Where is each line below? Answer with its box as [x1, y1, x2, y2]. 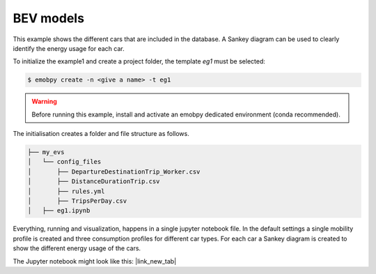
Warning [31, 98, 57, 106]
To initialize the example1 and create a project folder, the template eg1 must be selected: [13, 57, 266, 66]
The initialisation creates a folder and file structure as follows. [13, 130, 189, 138]
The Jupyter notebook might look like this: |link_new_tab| [13, 257, 177, 265]
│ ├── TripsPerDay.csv [27, 197, 127, 205]
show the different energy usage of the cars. [13, 244, 141, 252]
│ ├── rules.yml [27, 187, 105, 195]
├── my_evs [27, 149, 65, 156]
